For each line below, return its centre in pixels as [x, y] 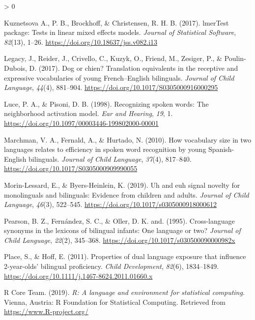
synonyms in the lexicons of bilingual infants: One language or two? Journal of [122, 230]
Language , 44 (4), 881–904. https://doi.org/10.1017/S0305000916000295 [111, 87]
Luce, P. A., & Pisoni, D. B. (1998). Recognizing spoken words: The [106, 103]
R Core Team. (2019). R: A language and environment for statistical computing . [124, 292]
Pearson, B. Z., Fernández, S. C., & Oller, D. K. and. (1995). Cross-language [119, 220]
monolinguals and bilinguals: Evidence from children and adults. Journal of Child [127, 194]
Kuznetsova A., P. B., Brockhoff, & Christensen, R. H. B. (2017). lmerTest [116, 22]
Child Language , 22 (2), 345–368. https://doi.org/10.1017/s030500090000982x [120, 240]
